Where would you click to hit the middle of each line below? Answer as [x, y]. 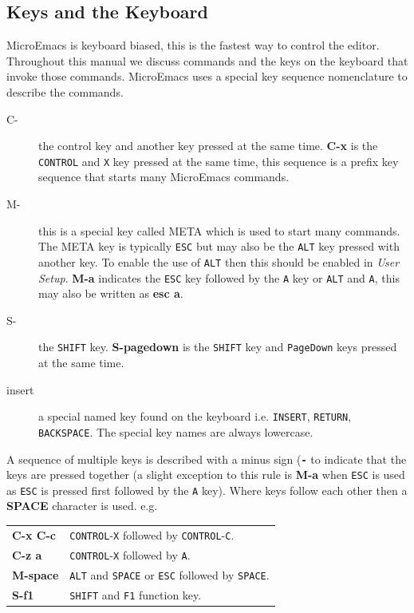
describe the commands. [65, 91]
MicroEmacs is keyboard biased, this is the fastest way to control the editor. [193, 45]
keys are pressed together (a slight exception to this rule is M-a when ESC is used [206, 475]
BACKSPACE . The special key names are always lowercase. [176, 431]
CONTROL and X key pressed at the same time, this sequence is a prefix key [219, 161]
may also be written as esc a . [111, 293]
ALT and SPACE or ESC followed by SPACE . [170, 574]
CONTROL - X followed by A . [130, 554]
